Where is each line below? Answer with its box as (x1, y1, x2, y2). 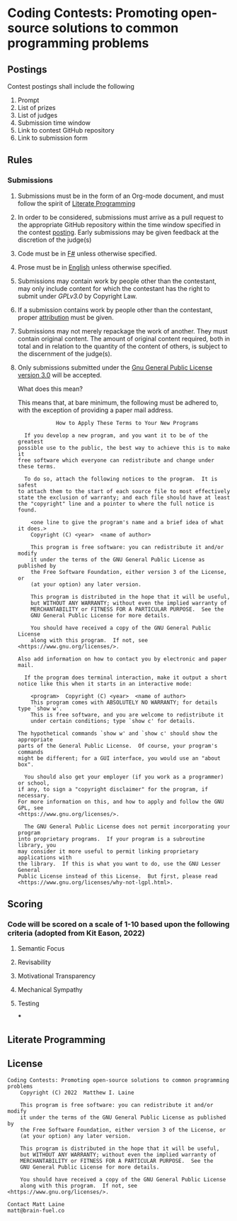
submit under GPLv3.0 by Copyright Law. (17, 292, 137, 300)
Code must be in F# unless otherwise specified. (17, 249, 157, 258)
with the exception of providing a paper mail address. (17, 406, 173, 414)
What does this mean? (17, 385, 83, 393)
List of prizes (17, 104, 56, 111)
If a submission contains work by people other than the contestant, (17, 305, 213, 314)
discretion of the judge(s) (17, 236, 92, 244)
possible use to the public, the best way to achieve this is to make (17, 444, 231, 451)
